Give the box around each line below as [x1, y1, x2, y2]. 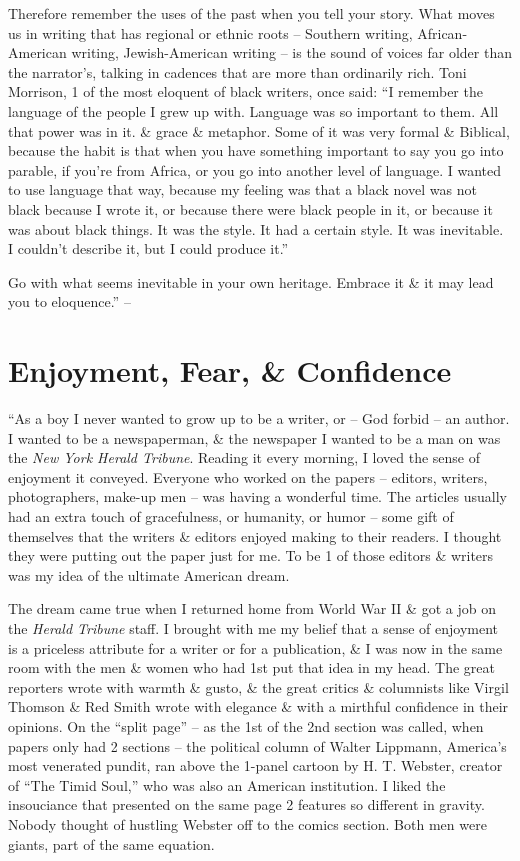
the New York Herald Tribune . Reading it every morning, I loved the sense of [8, 447, 480, 468]
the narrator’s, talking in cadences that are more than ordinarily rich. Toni [8, 61, 467, 82]
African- [417, 22, 468, 43]
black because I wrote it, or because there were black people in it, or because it [8, 198, 493, 219]
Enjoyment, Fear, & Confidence [8, 350, 452, 391]
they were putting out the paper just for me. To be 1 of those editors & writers [8, 545, 494, 566]
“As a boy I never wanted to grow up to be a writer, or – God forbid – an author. [8, 408, 510, 429]
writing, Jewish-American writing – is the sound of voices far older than [71, 42, 512, 63]
